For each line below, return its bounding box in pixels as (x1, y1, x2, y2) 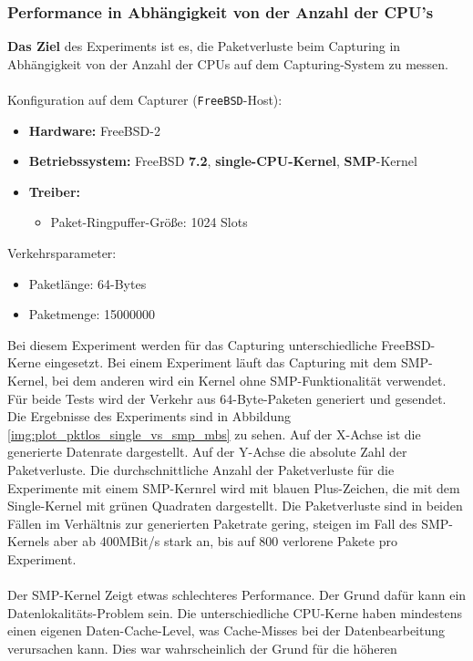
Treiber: (28, 181, 81, 201)
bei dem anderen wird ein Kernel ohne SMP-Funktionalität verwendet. (52, 371, 447, 389)
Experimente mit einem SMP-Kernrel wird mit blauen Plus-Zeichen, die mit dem (7, 478, 460, 497)
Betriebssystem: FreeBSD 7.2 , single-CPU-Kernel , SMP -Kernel (28, 151, 417, 170)
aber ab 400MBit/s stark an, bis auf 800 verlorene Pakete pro (53, 532, 397, 551)
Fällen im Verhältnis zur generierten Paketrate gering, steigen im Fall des (7, 513, 417, 532)
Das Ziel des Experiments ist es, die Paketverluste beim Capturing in (7, 36, 401, 56)
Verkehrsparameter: (7, 243, 117, 263)
